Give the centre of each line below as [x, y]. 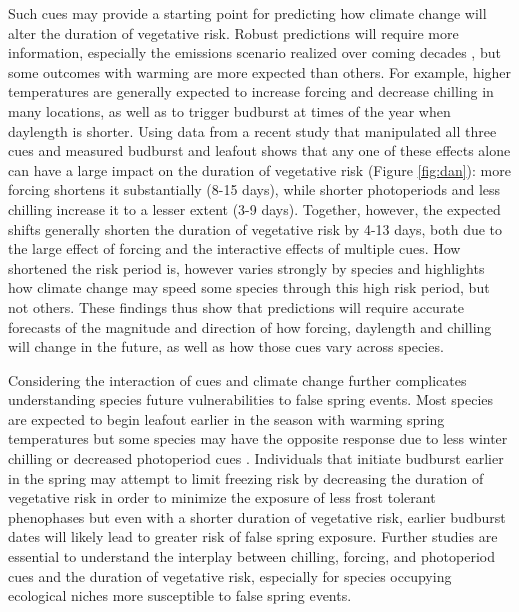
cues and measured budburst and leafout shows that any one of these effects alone [259, 150]
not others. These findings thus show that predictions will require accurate [236, 306]
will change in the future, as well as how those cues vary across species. [226, 346]
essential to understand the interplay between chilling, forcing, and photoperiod [251, 556]
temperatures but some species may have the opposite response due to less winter [258, 438]
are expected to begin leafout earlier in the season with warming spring [226, 418]
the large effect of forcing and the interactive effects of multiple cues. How [234, 248]
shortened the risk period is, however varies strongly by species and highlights [246, 267]
